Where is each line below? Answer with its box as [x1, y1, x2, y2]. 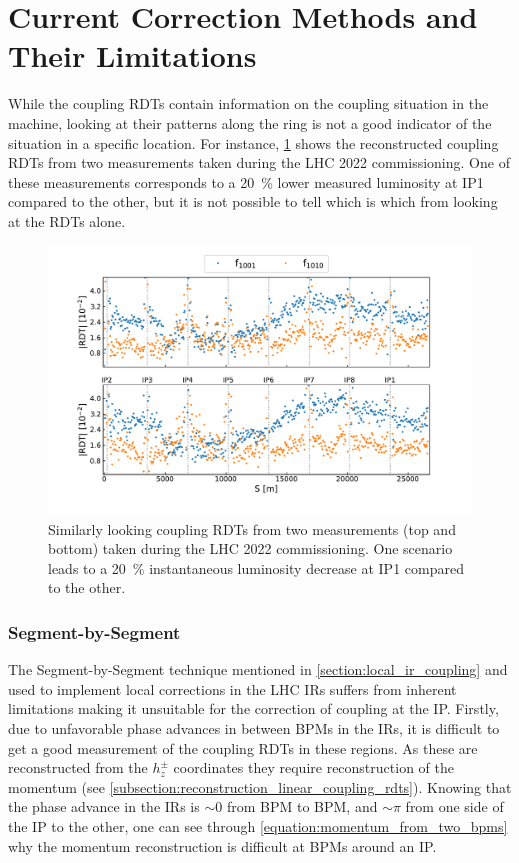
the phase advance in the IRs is [8, 796, 200, 817]
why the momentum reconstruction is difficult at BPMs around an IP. [8, 835, 437, 856]
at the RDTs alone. [8, 210, 126, 231]
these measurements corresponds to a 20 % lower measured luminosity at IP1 [8, 171, 484, 192]
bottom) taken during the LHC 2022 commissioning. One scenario [48, 538, 453, 559]
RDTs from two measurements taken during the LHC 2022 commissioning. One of [8, 152, 510, 173]
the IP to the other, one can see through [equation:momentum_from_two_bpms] [8, 815, 508, 836]
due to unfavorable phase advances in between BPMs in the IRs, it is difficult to [8, 717, 500, 738]
